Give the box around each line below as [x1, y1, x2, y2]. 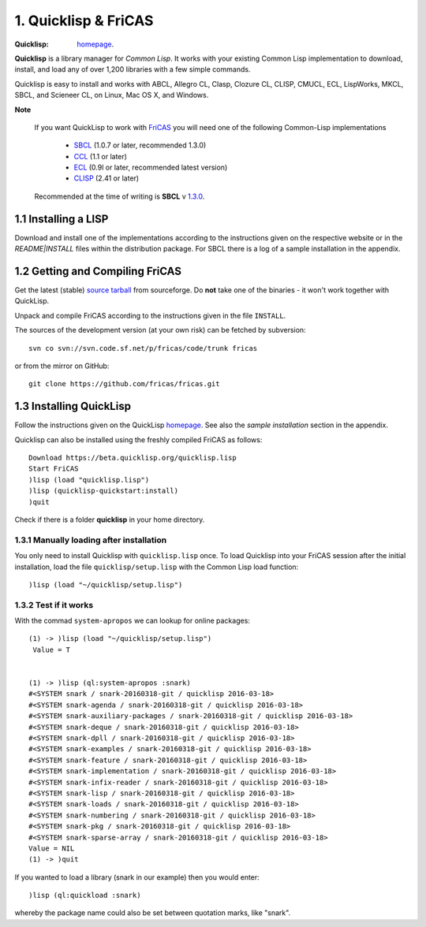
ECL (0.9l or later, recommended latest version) [73, 162, 228, 173]
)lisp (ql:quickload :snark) [28, 891, 141, 900]
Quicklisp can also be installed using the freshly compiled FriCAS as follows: [14, 434, 263, 445]
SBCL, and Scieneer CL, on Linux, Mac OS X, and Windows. [14, 91, 209, 100]
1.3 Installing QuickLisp [14, 400, 132, 413]
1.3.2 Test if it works [14, 599, 94, 610]
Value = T [32, 645, 71, 654]
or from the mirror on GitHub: [14, 361, 110, 370]
